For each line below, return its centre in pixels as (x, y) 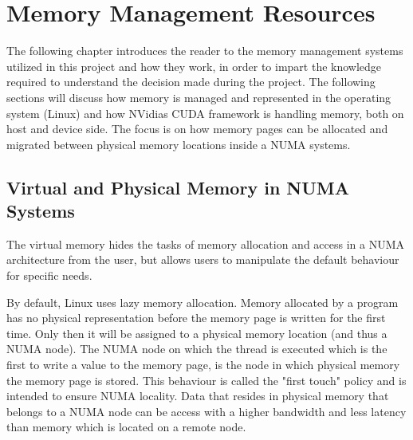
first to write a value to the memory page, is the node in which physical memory (203, 365)
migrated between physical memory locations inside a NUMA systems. (179, 144)
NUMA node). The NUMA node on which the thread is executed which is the (197, 349)
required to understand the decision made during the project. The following (191, 82)
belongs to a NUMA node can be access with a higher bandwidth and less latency (206, 411)
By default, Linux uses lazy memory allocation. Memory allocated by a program (203, 302)
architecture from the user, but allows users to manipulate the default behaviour (203, 259)
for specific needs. (49, 275)
